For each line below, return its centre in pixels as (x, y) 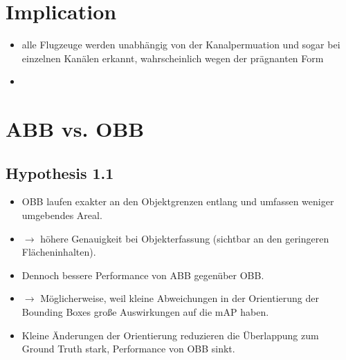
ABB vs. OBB (75, 129)
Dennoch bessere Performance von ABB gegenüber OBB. (143, 275)
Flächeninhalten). (59, 252)
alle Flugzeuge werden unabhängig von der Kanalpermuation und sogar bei (181, 45)
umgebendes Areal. (62, 215)
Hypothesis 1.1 (60, 172)
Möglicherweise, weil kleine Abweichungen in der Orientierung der (180, 298)
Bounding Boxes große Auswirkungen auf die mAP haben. (145, 312)
